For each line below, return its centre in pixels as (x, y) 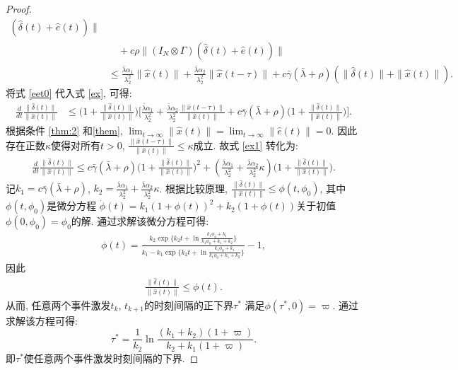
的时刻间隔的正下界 (189, 305)
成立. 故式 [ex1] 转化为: (246, 145)
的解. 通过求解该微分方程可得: (140, 221)
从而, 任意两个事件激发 (58, 305)
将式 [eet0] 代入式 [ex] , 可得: (69, 92)
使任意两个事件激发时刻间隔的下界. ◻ (111, 358)
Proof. (19, 8)
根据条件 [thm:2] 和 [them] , (64, 131)
